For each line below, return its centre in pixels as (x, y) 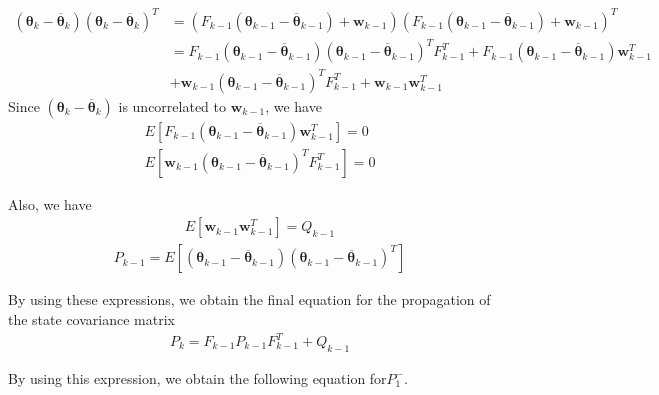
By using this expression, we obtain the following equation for (197, 377)
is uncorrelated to (172, 105)
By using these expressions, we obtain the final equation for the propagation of (249, 299)
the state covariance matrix (91, 318)
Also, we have (50, 203)
